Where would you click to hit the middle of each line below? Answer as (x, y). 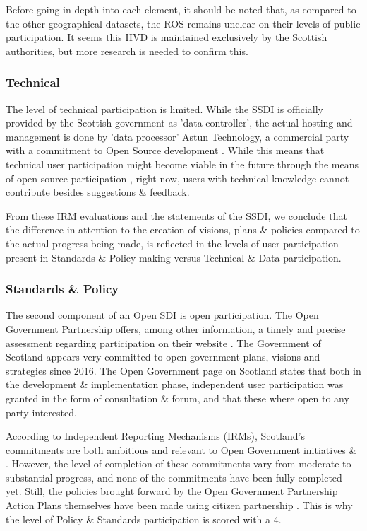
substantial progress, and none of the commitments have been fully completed (174, 477)
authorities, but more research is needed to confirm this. (127, 51)
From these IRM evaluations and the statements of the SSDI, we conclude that (176, 215)
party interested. (41, 412)
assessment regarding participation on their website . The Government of (163, 343)
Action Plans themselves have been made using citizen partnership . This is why (179, 505)
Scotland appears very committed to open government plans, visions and (163, 357)
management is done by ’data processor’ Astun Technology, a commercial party (178, 136)
